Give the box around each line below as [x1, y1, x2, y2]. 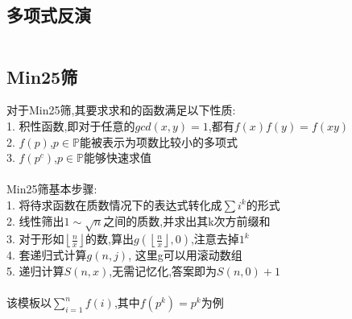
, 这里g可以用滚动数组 [128, 246, 242, 263]
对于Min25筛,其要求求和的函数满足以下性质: [6, 101, 236, 118]
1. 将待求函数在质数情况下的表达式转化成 [6, 196, 222, 213]
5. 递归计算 [6, 262, 64, 279]
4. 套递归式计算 [6, 246, 87, 263]
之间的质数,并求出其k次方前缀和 [103, 212, 271, 229]
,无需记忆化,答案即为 [109, 262, 217, 279]
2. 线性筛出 [6, 212, 64, 229]
